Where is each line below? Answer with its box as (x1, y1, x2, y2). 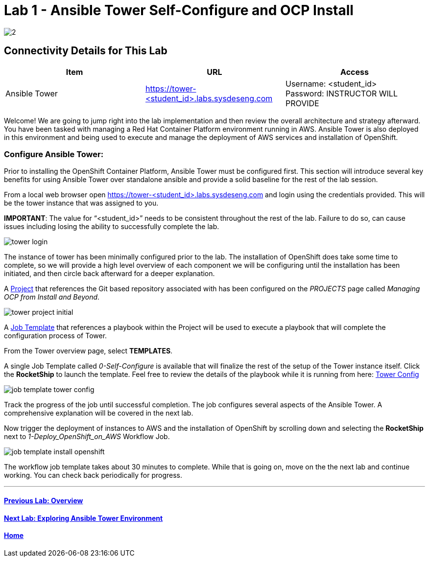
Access (340, 67, 369, 77)
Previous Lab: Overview (4, 496, 83, 505)
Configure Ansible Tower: (4, 149, 104, 159)
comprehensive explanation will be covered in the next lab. (4, 409, 193, 418)
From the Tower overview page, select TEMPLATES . (4, 347, 173, 355)
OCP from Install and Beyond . (4, 293, 100, 302)
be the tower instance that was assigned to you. (4, 199, 159, 208)
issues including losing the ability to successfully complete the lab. (4, 222, 219, 231)
